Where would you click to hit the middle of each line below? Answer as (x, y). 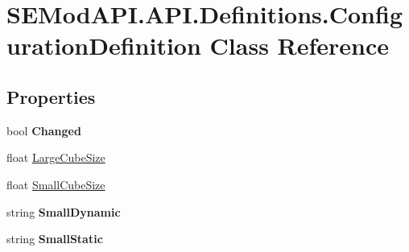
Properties (51, 96)
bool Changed (44, 130)
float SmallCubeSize (56, 184)
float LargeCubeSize (56, 157)
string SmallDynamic (64, 211)
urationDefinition (104, 45)
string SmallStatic (55, 239)
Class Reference (300, 45)
